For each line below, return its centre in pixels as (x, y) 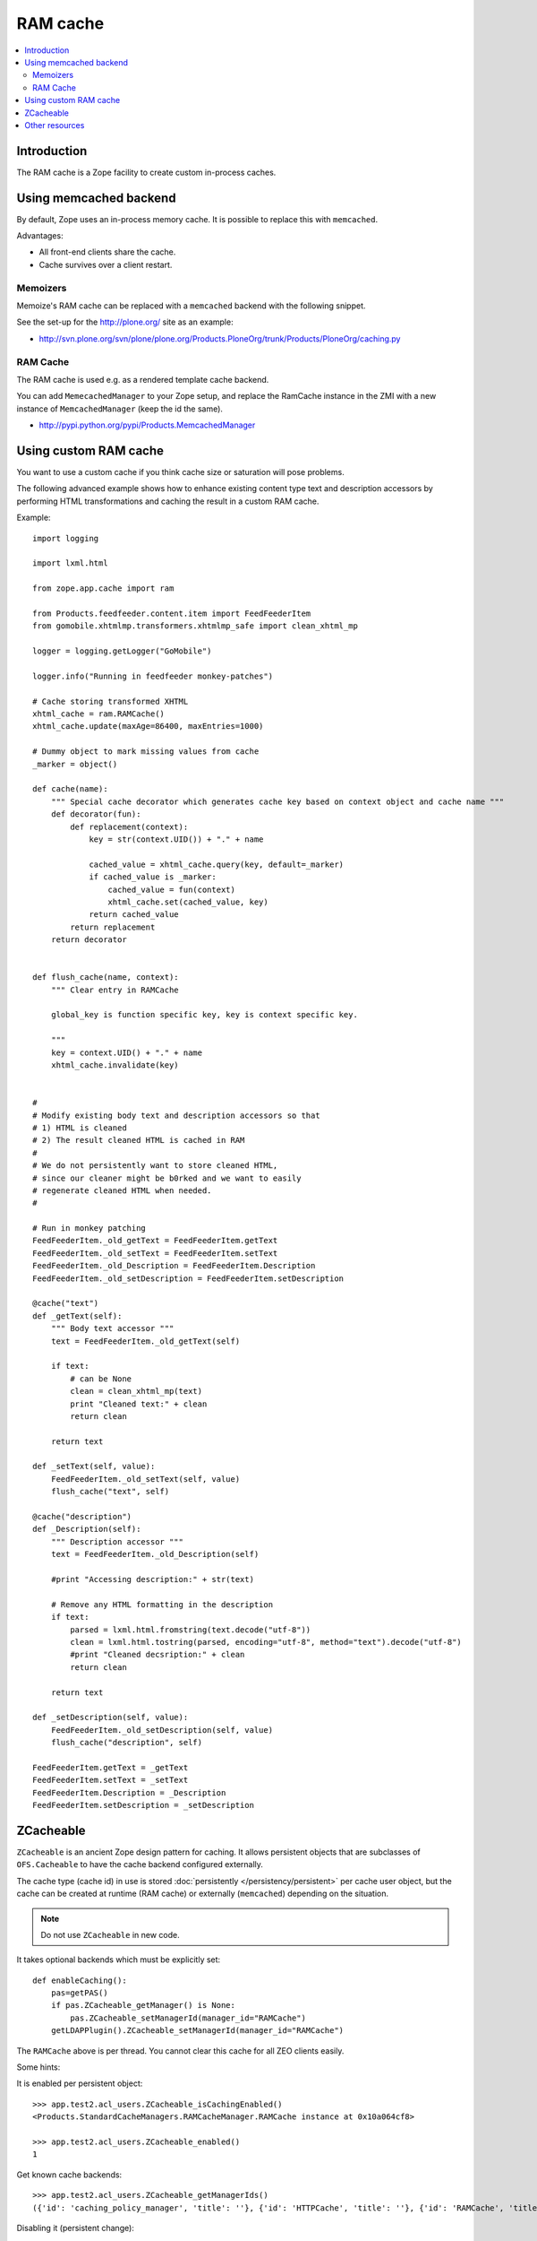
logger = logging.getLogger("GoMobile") (122, 651)
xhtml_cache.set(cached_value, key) (188, 902)
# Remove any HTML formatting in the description (162, 1604)
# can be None (101, 1379)
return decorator (89, 940)
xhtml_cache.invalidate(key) (115, 1065)
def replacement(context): (129, 826)
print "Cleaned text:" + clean (139, 1404)
